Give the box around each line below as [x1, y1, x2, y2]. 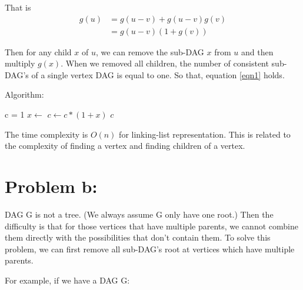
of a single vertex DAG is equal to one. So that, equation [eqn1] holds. [31, 68, 285, 81]
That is [5, 1, 31, 13]
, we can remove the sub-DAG [95, 45, 204, 58]
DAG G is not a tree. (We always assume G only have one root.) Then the [5, 208, 274, 220]
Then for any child [5, 45, 72, 58]
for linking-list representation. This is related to [119, 128, 291, 140]
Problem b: [5, 174, 98, 198]
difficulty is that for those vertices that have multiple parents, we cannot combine [5, 219, 298, 232]
